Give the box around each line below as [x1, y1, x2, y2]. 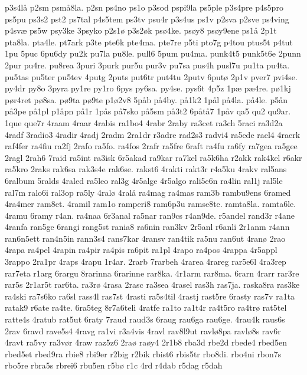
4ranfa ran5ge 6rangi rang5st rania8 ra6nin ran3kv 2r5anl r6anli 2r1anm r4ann [5, 221, 290, 233]
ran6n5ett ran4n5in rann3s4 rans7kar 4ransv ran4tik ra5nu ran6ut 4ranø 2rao [5, 232, 286, 244]
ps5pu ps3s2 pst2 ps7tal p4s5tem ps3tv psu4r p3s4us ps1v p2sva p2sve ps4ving [5, 12, 289, 25]
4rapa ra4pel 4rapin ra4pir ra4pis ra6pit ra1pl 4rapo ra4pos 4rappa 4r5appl [5, 244, 277, 256]
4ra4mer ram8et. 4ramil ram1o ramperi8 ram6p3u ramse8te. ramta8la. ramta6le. [5, 198, 296, 210]
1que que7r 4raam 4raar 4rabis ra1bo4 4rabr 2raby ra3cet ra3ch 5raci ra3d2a [5, 116, 283, 129]
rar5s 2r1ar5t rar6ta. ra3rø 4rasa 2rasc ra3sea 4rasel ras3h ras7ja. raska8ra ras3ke [5, 278, 300, 291]
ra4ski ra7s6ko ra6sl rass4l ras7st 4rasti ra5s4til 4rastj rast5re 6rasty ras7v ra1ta [5, 290, 295, 302]
